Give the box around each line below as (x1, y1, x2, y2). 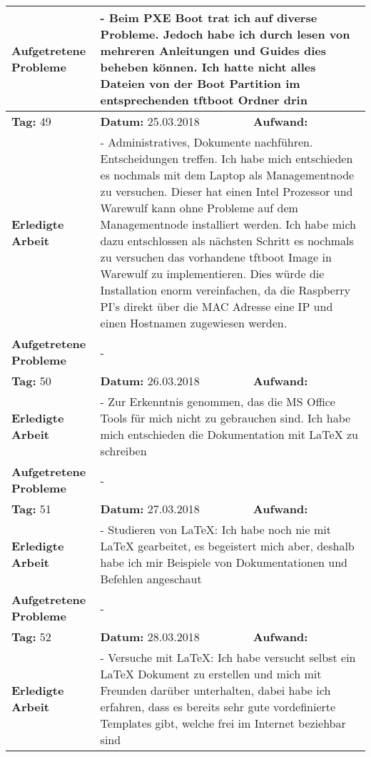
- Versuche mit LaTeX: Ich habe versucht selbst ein (100, 649, 356, 666)
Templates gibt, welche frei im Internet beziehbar (100, 715, 346, 731)
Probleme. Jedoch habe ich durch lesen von (100, 26, 350, 42)
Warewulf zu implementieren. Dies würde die (100, 265, 325, 282)
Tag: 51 (11, 500, 51, 517)
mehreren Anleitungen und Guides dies (100, 42, 326, 59)
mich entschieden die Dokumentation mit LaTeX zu (100, 426, 358, 442)
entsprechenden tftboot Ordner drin (100, 91, 308, 108)
